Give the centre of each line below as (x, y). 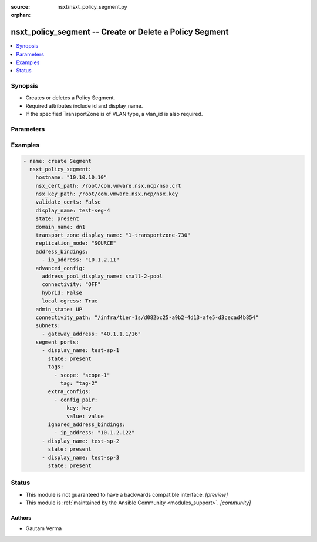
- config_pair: (76, 400)
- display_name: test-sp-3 (81, 457)
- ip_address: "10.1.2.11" (81, 260)
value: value (85, 416)
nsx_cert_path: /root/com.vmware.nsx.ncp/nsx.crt (108, 186)
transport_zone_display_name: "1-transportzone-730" (113, 235)
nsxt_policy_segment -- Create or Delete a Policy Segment (120, 32)
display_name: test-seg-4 (73, 210)
